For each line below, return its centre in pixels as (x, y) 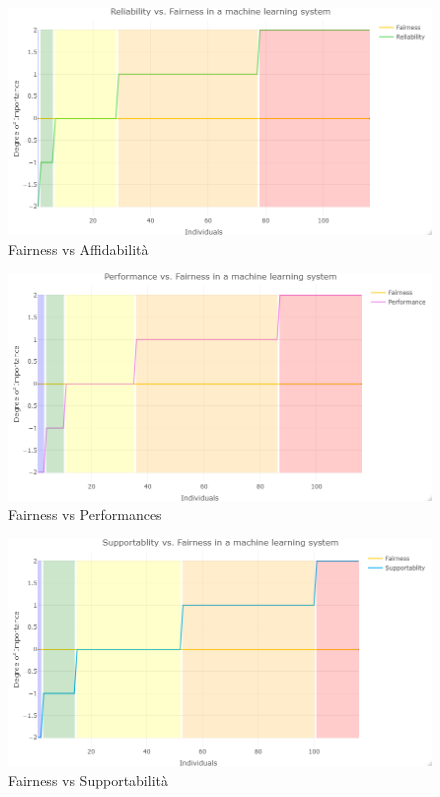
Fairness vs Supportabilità (88, 779)
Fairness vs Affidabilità (78, 248)
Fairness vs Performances (85, 514)
